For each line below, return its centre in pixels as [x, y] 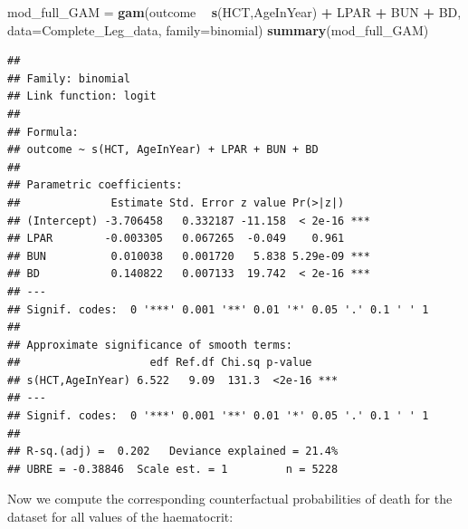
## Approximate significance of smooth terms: [150, 345]
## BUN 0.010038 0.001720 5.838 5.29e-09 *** [189, 256]
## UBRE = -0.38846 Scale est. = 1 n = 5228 [173, 469]
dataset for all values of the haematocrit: [120, 517]
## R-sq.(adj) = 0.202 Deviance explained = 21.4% [173, 452]
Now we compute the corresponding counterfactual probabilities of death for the [230, 499]
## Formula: [43, 132]
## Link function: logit [82, 96]
